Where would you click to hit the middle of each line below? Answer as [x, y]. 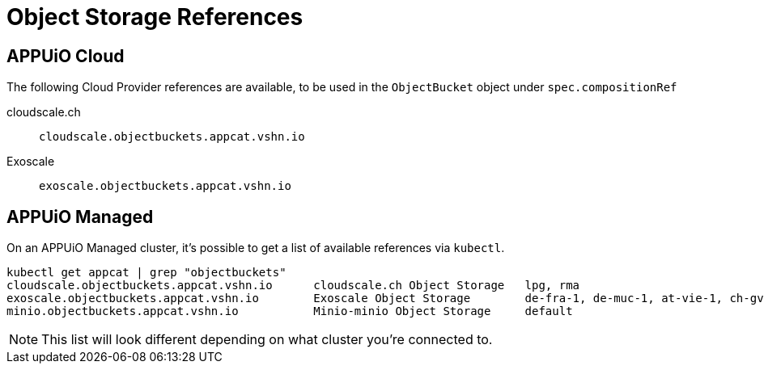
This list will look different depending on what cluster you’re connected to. [267, 340]
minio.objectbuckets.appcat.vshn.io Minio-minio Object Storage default [290, 311]
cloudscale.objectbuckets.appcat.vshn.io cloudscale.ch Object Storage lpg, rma [293, 286]
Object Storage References [155, 17]
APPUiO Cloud [66, 56]
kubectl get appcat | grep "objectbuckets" [146, 273]
